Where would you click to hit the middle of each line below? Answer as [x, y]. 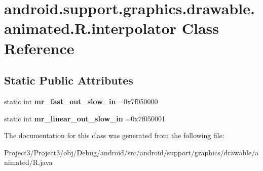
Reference [39, 48]
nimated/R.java [28, 162]
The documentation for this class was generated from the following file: [114, 135]
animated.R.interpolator [90, 28]
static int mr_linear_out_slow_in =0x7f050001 [85, 118]
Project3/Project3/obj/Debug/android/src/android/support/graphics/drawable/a [131, 152]
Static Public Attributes [69, 80]
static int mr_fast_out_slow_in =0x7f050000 [81, 101]
